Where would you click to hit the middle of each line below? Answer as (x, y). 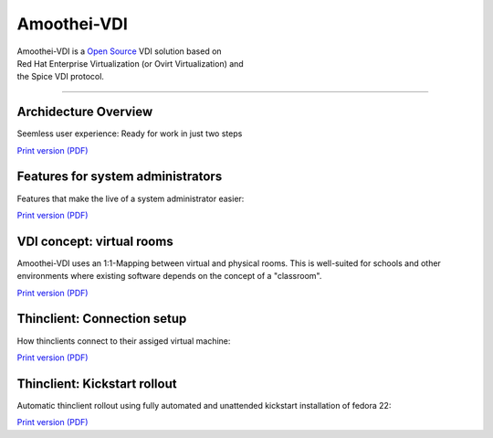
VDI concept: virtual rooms (95, 241)
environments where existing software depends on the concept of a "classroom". (169, 276)
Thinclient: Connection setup (102, 319)
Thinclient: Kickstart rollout (97, 384)
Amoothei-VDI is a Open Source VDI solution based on (120, 51)
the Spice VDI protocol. (61, 77)
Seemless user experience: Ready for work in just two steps (130, 134)
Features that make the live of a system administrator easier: (131, 198)
